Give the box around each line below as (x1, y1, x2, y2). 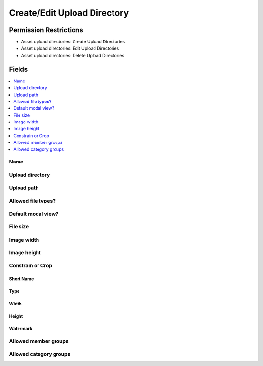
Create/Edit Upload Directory (9, 7, 129, 18)
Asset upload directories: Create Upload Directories (21, 39, 125, 45)
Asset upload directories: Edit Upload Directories (21, 45, 119, 51)
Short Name (9, 276, 34, 282)
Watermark (9, 325, 33, 331)
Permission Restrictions (9, 26, 83, 34)
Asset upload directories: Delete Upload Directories (21, 52, 125, 58)
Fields (9, 65, 28, 73)
